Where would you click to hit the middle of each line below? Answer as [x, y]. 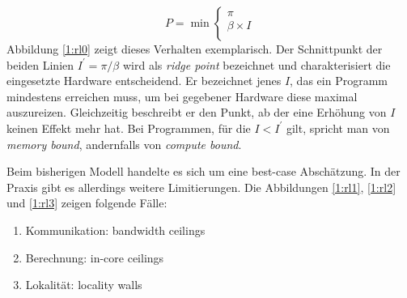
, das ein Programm [339, 81]
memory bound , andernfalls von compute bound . [124, 144]
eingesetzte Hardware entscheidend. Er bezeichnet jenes [144, 81]
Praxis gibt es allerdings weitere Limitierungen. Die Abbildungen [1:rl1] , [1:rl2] [201, 187]
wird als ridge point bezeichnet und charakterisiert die [256, 64]
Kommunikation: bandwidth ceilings [115, 230]
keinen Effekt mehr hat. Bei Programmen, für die [129, 128]
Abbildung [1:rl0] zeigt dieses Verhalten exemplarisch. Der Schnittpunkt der [195, 49]
